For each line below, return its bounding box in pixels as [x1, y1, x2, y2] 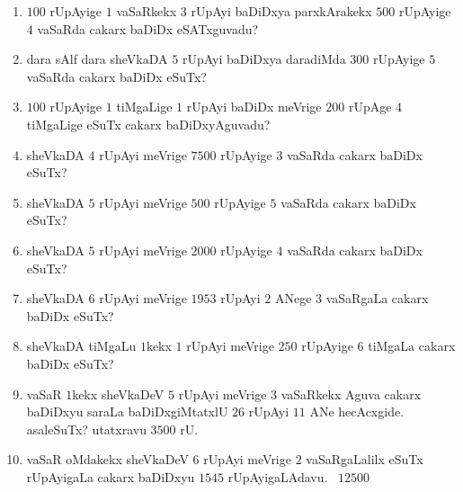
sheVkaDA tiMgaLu [26, 336, 137, 355]
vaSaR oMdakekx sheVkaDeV [26, 450, 189, 469]
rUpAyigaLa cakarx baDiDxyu [26, 467, 195, 486]
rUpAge [348, 97, 392, 116]
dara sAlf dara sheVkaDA [26, 49, 168, 68]
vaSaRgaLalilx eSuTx [306, 450, 423, 469]
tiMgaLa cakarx [368, 336, 456, 355]
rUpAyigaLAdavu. [227, 467, 328, 486]
